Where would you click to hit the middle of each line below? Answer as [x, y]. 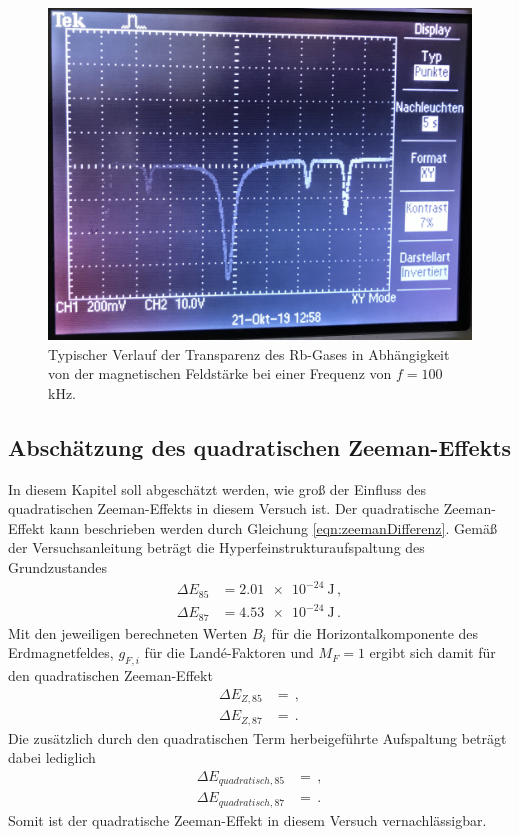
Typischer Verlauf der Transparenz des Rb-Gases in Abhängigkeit [249, 353]
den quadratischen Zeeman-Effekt [110, 674]
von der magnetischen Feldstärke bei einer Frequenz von [220, 373]
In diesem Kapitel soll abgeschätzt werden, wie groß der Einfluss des [217, 488]
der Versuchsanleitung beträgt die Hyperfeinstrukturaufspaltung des [216, 547]
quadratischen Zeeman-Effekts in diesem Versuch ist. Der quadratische [224, 508]
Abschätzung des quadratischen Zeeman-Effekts [260, 446]
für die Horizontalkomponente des [375, 632]
